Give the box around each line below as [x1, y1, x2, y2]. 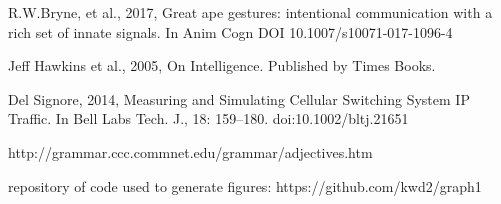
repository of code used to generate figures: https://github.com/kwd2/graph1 [8, 175, 482, 196]
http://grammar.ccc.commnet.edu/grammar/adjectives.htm [8, 141, 373, 162]
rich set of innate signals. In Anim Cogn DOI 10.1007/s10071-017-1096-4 [8, 21, 453, 42]
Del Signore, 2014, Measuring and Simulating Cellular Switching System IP [8, 88, 470, 109]
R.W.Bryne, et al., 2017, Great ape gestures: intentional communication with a [8, 2, 493, 22]
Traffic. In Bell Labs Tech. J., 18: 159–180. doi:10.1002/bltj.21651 [8, 108, 409, 129]
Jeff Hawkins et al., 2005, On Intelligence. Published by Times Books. [8, 55, 436, 76]
